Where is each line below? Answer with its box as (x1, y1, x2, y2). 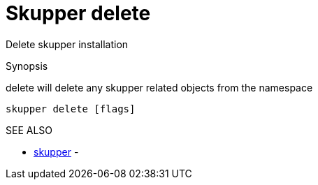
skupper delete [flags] (6, 103, 136, 114)
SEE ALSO (6, 124, 53, 136)
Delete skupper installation (6, 38, 129, 50)
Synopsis (6, 59, 48, 72)
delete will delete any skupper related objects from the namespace (6, 81, 313, 94)
